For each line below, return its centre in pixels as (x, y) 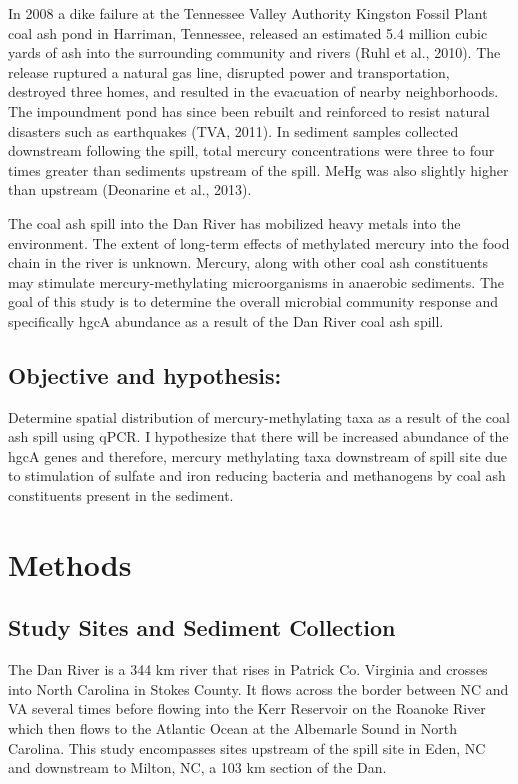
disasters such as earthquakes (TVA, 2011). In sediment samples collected (233, 130)
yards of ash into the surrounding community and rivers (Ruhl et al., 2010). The (254, 52)
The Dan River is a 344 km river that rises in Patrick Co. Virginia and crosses (248, 669)
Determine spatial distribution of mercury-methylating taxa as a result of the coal (259, 416)
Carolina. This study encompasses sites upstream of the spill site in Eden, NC (247, 747)
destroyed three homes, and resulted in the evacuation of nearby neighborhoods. (253, 91)
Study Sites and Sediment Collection (202, 627)
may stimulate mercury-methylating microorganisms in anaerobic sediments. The (256, 281)
